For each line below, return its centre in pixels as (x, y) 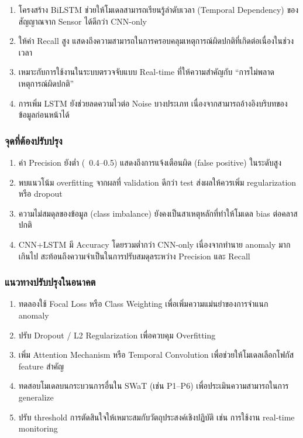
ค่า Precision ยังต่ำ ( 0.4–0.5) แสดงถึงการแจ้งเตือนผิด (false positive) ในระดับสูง (150, 162)
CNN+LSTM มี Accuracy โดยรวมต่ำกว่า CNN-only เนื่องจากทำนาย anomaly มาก (154, 244)
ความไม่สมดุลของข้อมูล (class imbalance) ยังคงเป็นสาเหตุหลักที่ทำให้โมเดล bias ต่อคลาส (158, 213)
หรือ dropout (40, 194)
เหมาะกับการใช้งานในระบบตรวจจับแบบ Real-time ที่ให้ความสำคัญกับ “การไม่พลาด (146, 72)
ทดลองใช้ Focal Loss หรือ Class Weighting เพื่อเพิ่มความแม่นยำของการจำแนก (143, 304)
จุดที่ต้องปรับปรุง (34, 140)
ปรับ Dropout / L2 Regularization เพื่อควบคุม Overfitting (117, 335)
